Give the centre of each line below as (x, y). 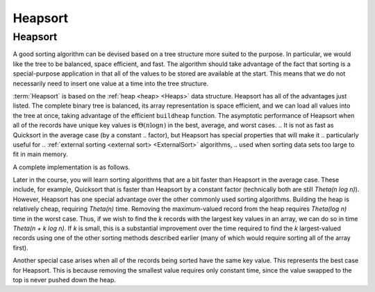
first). (20, 248)
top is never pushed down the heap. (64, 280)
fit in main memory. (41, 154)
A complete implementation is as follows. (72, 167)
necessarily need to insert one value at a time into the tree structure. (110, 83)
